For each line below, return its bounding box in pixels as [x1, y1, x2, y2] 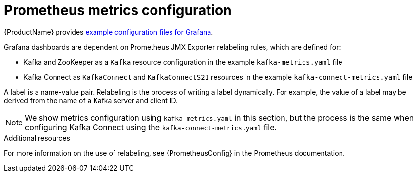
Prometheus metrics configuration [4, 2, 232, 18]
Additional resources [4, 133, 70, 142]
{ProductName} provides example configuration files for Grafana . [4, 27, 213, 36]
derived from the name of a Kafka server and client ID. [4, 96, 178, 105]
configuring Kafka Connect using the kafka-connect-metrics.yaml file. [25, 122, 277, 132]
